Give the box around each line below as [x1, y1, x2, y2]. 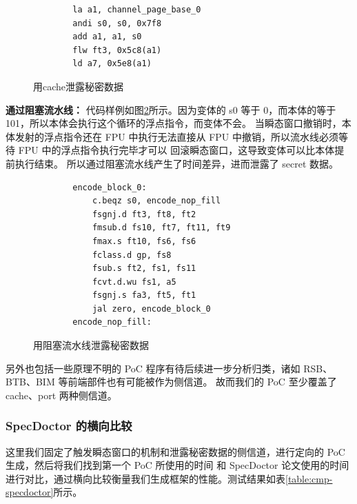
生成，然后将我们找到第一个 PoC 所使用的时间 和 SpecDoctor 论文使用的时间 [6, 458, 349, 472]
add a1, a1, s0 [72, 32, 142, 42]
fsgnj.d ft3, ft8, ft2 [92, 209, 196, 219]
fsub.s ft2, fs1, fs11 [92, 263, 196, 274]
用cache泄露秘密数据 [33, 79, 124, 93]
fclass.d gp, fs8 [92, 250, 172, 260]
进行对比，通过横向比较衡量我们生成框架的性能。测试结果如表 [6, 471, 285, 485]
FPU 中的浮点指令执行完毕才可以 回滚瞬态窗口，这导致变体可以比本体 [18, 143, 335, 157]
